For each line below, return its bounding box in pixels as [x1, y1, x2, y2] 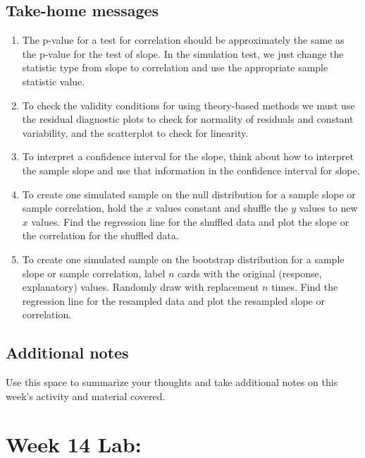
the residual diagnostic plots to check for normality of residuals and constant [22, 112, 354, 126]
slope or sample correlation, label [22, 265, 166, 280]
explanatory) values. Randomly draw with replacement [22, 279, 259, 294]
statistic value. [22, 73, 85, 88]
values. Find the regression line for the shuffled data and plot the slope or [31, 214, 349, 229]
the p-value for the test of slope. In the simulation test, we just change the [22, 46, 344, 61]
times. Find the [271, 279, 338, 294]
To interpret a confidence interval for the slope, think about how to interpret [22, 149, 354, 164]
